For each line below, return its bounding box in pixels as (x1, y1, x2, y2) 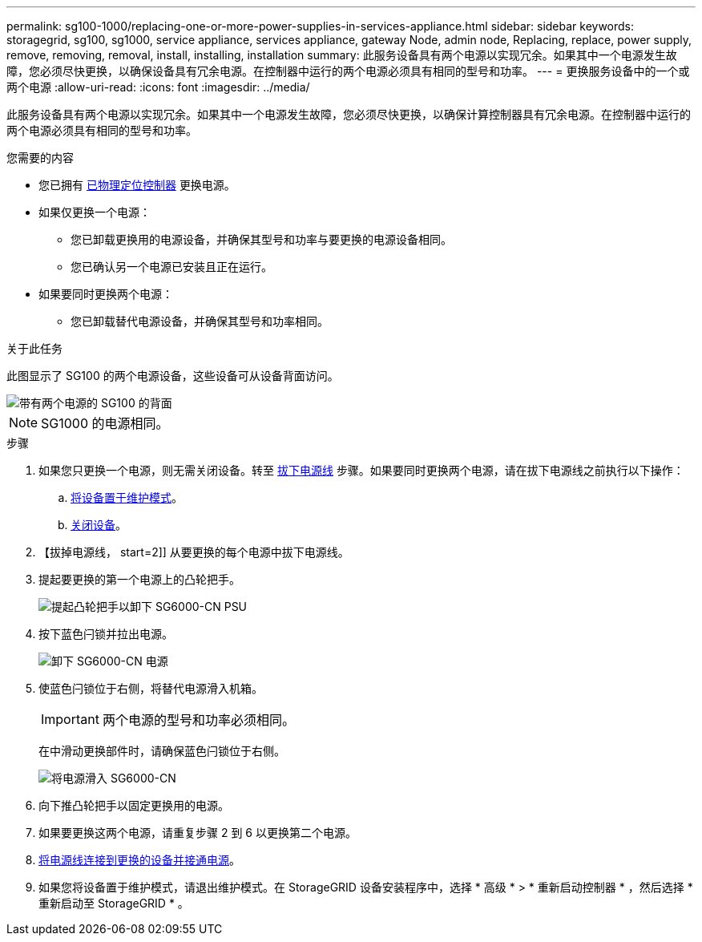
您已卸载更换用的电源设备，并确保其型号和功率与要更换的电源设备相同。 (71, 232, 452, 246)
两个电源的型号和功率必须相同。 (102, 712, 295, 728)
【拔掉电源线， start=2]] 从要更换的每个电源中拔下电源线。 (38, 545, 349, 559)
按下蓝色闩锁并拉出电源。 (38, 627, 173, 641)
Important (41, 711, 99, 727)
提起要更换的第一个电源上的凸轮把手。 (38, 572, 240, 586)
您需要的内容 (6, 151, 74, 164)
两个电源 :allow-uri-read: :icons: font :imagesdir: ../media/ (6, 80, 310, 94)
